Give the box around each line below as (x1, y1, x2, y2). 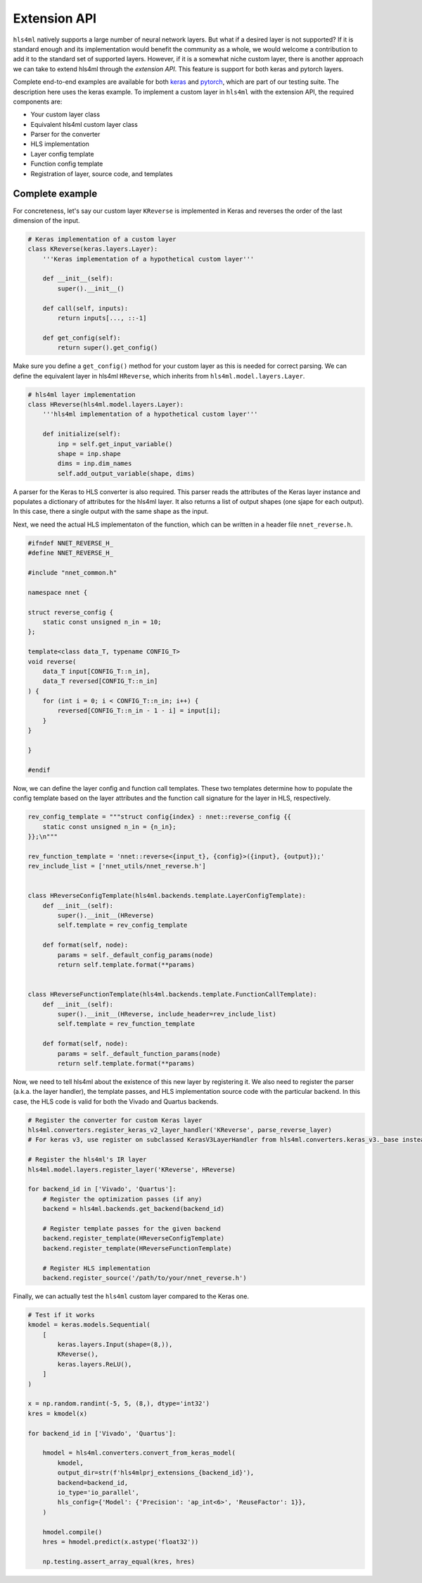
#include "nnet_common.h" (27, 569, 117, 577)
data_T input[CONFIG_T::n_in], (42, 667, 151, 675)
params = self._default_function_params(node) (57, 1049, 221, 1057)
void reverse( (27, 658, 77, 665)
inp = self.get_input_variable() (57, 440, 173, 448)
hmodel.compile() (42, 1528, 103, 1536)
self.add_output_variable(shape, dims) (57, 469, 195, 477)
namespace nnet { (27, 589, 88, 596)
